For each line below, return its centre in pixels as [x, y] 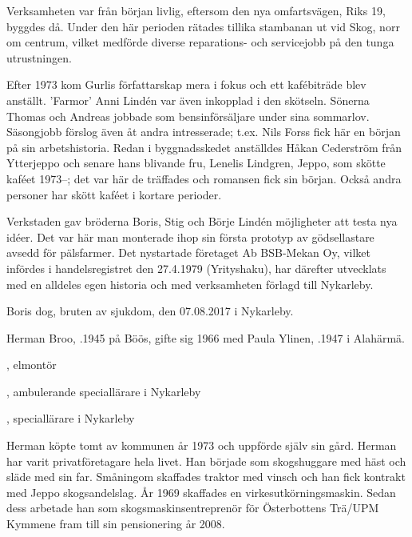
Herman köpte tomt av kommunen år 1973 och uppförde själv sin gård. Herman [202, 445]
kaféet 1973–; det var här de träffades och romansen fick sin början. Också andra [204, 178]
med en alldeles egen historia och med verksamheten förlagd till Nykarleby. [190, 284]
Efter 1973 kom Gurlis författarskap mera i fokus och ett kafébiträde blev [186, 84]
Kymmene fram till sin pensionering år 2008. [116, 524]
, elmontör [32, 365]
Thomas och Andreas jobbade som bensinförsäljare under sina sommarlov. [188, 116]
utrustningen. [39, 57]
